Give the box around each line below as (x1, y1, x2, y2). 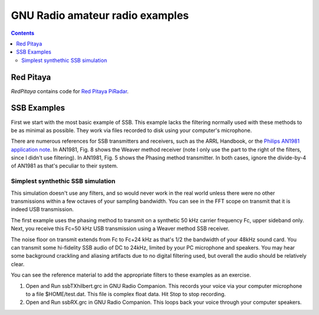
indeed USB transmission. (11, 206, 74, 213)
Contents (11, 29, 35, 37)
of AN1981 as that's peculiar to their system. (11, 162, 118, 169)
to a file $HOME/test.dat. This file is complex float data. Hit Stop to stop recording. (25, 290, 226, 297)
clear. (11, 260, 25, 268)
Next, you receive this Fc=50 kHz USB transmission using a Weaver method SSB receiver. (11, 225, 230, 232)
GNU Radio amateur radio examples (11, 9, 189, 22)
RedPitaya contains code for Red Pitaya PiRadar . (11, 87, 129, 94)
